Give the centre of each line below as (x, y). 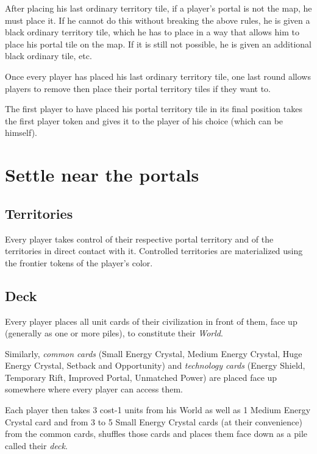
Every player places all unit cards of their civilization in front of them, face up (151, 321)
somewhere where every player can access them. (94, 389)
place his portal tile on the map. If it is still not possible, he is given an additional (158, 44)
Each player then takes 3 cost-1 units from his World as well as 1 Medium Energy (158, 410)
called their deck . (36, 445)
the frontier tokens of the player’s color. (79, 262)
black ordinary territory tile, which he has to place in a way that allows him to (152, 32)
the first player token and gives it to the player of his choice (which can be (144, 120)
